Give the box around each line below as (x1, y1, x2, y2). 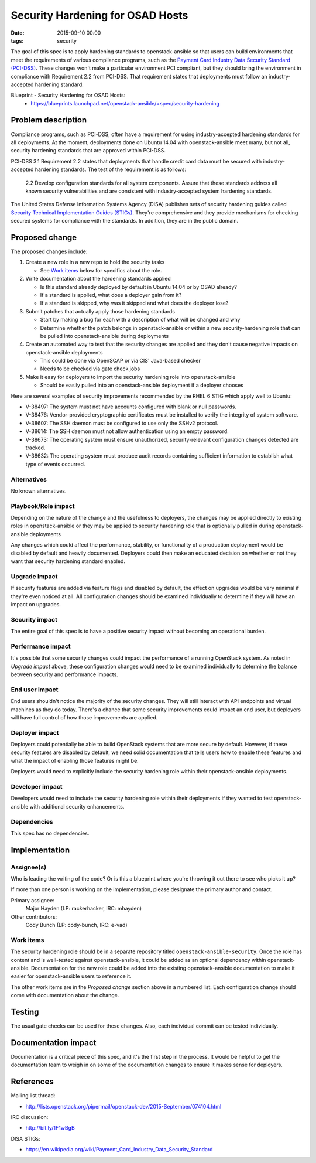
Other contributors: (11, 913, 57, 920)
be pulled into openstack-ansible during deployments (40, 332, 169, 339)
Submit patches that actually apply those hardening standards (25, 308, 176, 315)
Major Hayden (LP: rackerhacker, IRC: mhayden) (25, 905, 142, 912)
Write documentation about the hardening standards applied (25, 275, 171, 282)
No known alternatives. (11, 487, 67, 494)
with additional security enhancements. (29, 803, 125, 810)
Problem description (11, 115, 87, 125)
